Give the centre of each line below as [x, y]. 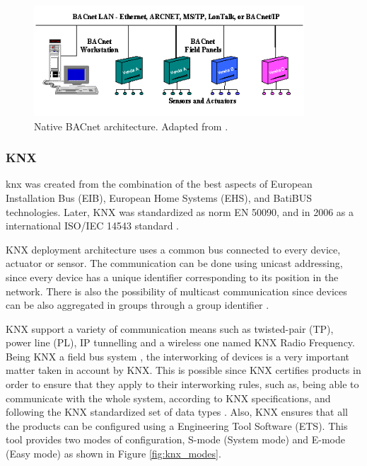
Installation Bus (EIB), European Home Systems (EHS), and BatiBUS [159, 197]
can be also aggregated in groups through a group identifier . [138, 305]
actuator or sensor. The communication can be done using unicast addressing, [174, 263]
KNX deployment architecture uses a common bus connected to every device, [173, 249]
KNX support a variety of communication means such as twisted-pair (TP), [170, 328]
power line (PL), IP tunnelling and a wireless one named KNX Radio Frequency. [180, 342]
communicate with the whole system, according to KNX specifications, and [168, 398]
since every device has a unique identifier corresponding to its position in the [172, 277]
